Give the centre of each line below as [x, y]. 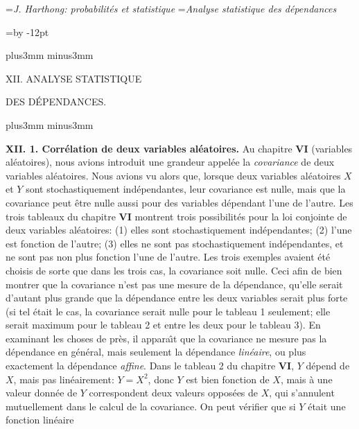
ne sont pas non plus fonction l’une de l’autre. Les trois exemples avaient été [168, 257]
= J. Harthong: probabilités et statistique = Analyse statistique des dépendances [171, 8]
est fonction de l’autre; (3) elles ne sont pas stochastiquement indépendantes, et [175, 243]
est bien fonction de [228, 379]
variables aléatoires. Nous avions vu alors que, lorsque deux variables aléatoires [173, 175]
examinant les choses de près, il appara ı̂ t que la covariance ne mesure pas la [166, 338]
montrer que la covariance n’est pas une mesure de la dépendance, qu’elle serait [174, 284]
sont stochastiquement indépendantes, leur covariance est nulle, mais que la [186, 189]
